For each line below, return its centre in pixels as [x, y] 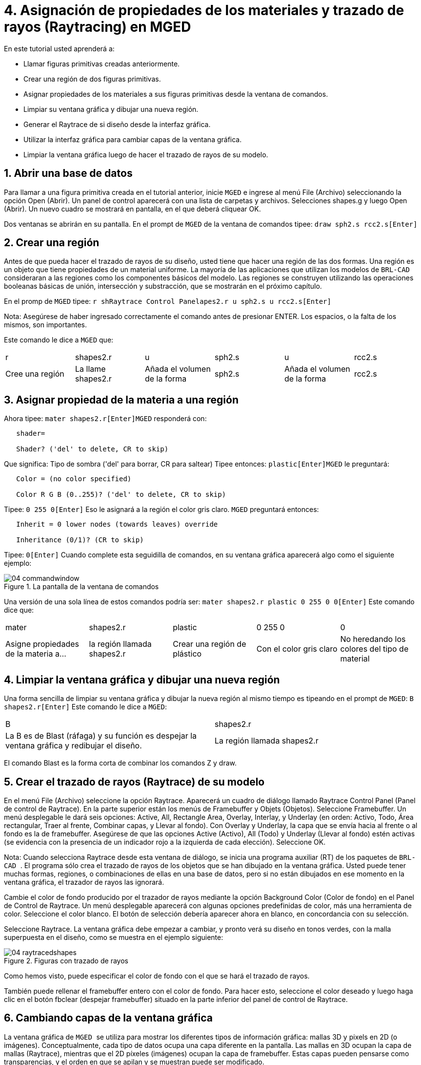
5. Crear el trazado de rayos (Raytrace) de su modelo [134, 782]
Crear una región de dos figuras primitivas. [92, 79]
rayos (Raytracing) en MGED [98, 27]
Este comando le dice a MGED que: [59, 340]
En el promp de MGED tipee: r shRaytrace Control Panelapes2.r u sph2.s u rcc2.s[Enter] [168, 301]
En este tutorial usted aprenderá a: [59, 48]
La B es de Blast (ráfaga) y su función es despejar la [101, 736]
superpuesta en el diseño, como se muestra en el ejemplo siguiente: [114, 937]
